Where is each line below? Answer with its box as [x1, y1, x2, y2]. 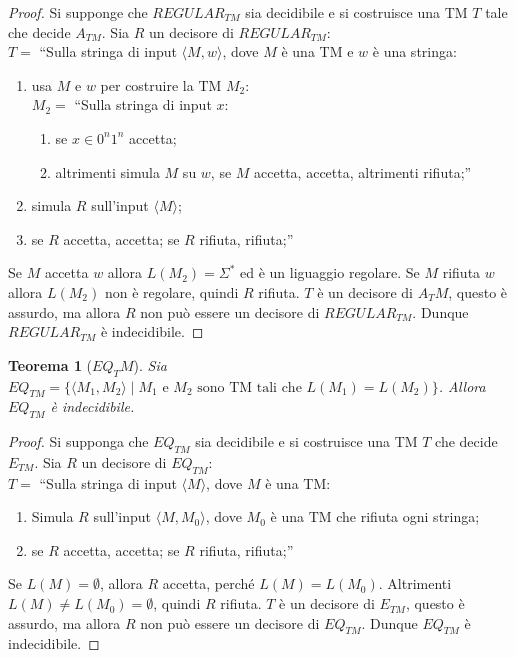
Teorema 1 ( [8, 354, 93, 375]
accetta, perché [162, 573, 255, 594]
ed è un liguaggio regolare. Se [240, 262, 420, 283]
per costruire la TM [100, 74, 222, 95]
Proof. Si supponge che [8, 2, 148, 22]
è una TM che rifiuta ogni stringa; [270, 506, 480, 527]
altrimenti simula [55, 161, 160, 182]
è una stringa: [372, 41, 457, 62]
